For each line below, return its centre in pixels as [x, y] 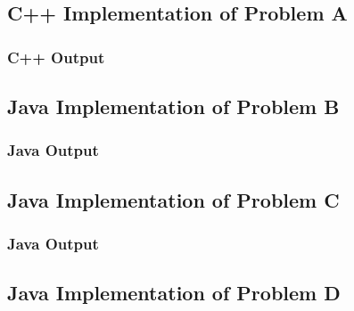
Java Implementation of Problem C [173, 199]
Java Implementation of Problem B [173, 106]
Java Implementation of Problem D [174, 293]
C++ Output [56, 57]
